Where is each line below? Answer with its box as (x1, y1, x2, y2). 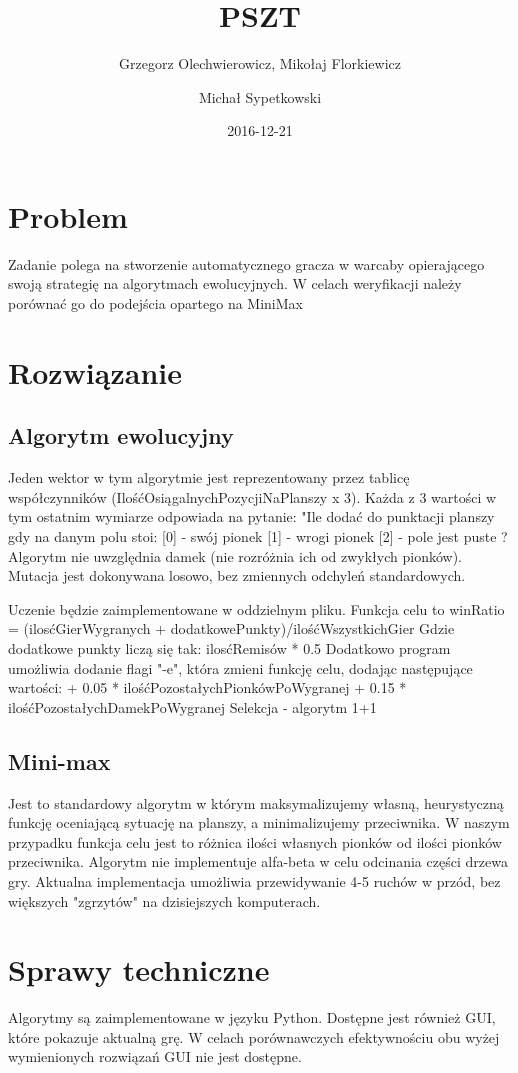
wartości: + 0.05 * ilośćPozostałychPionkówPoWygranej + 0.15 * (8, 677, 407, 698)
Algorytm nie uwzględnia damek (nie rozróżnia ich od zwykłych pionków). (8, 545, 462, 566)
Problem (8, 195, 128, 236)
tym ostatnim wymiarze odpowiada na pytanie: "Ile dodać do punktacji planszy (8, 506, 495, 527)
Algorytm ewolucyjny (8, 420, 234, 451)
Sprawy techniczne (8, 949, 270, 990)
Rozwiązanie (8, 351, 182, 392)
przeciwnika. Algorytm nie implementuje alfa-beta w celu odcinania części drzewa (8, 851, 508, 872)
